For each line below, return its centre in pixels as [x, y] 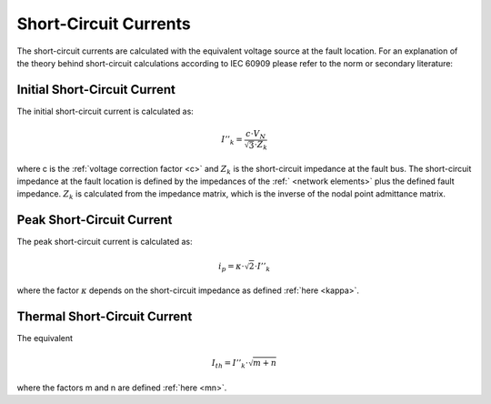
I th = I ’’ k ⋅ [230, 364]
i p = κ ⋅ [231, 267]
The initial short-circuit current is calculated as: [105, 111]
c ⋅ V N [256, 135]
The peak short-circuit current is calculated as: [105, 242]
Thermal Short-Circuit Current [105, 317]
